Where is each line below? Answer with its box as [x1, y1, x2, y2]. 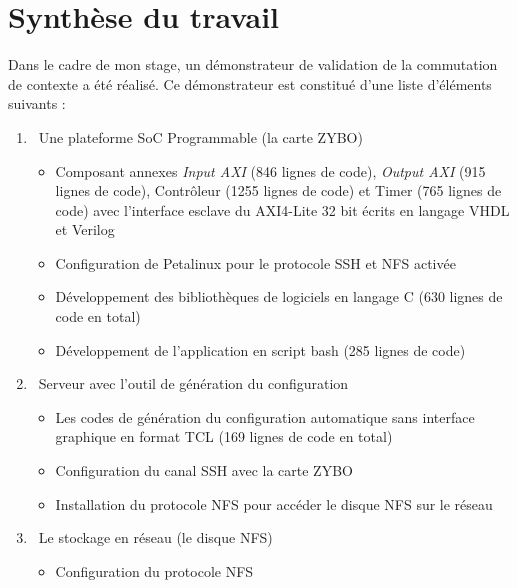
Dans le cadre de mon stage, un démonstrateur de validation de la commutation [8, 54, 498, 75]
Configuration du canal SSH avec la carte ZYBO [55, 460, 353, 481]
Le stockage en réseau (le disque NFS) [38, 527, 273, 548]
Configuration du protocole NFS [55, 560, 254, 581]
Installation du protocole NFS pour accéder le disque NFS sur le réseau [55, 493, 493, 514]
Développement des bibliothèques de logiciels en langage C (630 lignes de [55, 286, 503, 307]
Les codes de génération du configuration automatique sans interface [55, 406, 475, 427]
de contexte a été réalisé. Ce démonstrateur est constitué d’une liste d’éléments [8, 73, 492, 94]
